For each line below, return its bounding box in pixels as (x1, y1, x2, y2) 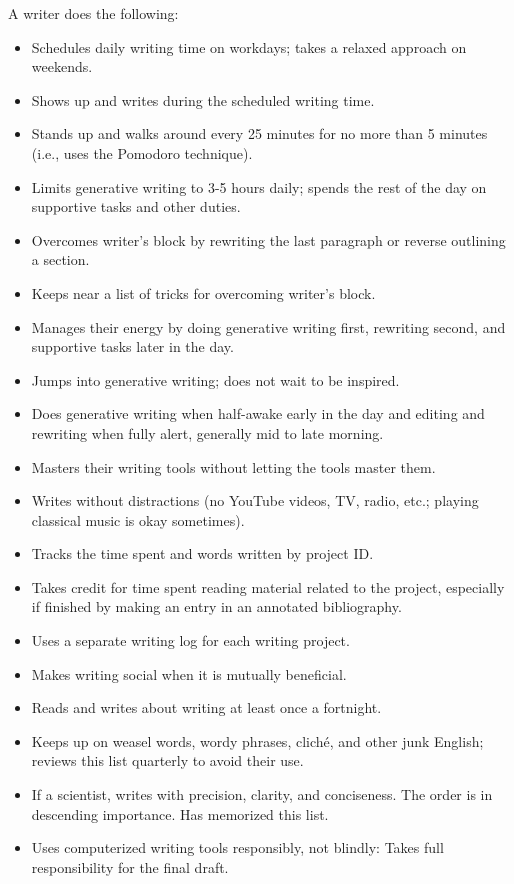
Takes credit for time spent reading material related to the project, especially (31, 576, 505, 597)
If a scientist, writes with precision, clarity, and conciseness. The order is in (31, 784, 493, 805)
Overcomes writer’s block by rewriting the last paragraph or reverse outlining (31, 229, 506, 250)
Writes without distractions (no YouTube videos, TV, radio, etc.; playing (31, 490, 479, 511)
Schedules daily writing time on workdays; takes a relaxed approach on (31, 36, 467, 57)
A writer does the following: (8, 3, 179, 23)
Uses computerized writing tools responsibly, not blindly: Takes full (31, 837, 444, 858)
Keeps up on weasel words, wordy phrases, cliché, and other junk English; (31, 730, 484, 751)
